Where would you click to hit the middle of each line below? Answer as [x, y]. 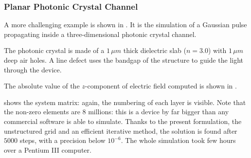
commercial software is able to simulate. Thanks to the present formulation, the [123, 121]
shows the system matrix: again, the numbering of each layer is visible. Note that [125, 102]
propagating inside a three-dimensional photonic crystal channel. [100, 34]
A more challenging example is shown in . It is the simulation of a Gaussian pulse [125, 25]
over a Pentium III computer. [48, 149]
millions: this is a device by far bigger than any [159, 112]
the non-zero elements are [42, 112]
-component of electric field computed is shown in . [161, 86]
